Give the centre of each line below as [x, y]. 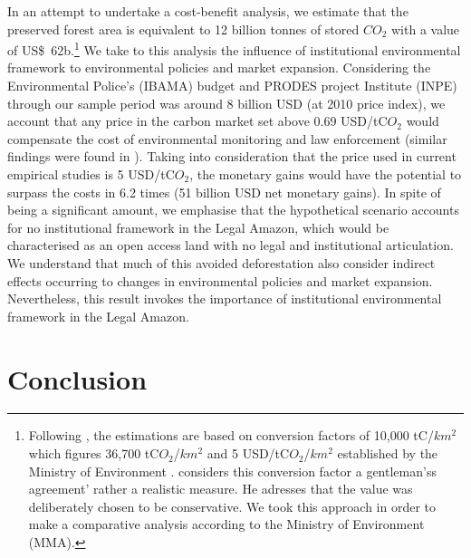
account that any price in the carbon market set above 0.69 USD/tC [197, 121]
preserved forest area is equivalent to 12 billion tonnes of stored [183, 29]
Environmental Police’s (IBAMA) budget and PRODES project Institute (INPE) [232, 86]
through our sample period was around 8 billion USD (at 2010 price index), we [226, 103]
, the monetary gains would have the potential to [326, 174]
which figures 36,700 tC [94, 453]
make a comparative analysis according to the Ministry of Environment [226, 524]
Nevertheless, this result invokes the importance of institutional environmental [225, 298]
